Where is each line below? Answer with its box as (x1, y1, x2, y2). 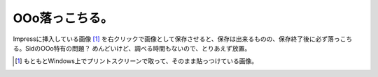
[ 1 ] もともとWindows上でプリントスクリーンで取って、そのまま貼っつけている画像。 (15, 57, 258, 65)
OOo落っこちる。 (13, 10, 113, 26)
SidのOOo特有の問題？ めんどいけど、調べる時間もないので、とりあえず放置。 (24, 44, 251, 52)
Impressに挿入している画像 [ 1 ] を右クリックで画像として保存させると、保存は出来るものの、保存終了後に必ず (13, 35, 328, 43)
